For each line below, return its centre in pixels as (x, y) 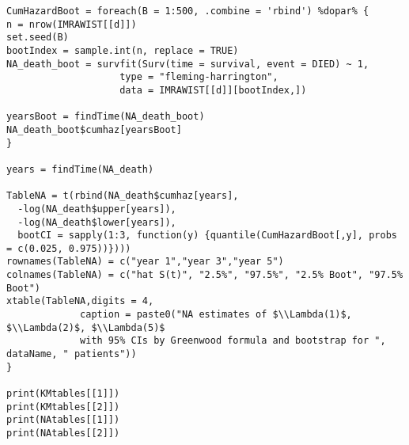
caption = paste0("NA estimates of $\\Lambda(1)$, (216, 315)
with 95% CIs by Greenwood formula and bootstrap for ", (233, 341)
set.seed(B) (38, 38)
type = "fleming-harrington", (199, 77)
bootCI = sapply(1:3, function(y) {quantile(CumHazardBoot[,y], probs (207, 236)
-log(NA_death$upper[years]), (97, 209)
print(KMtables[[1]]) (63, 394)
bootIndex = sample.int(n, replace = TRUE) (123, 50)
